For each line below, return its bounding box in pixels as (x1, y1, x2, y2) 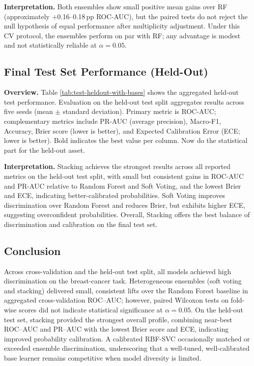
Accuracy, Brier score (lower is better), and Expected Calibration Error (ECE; (4, 125, 240, 136)
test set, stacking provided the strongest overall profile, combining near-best (4, 314, 232, 324)
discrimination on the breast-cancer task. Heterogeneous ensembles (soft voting (4, 276, 242, 286)
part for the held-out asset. (4, 144, 85, 155)
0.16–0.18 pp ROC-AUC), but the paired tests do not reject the (57, 11, 248, 21)
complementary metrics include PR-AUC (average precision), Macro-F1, (4, 115, 221, 126)
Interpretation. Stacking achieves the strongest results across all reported (4, 161, 231, 171)
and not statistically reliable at (4, 40, 97, 50)
